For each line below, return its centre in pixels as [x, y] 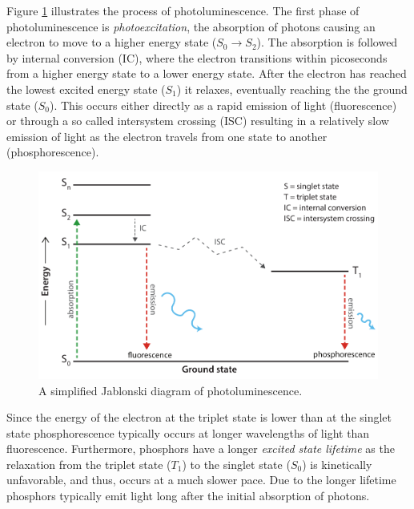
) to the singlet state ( [236, 464]
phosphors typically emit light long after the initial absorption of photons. [188, 496]
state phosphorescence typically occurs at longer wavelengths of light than [188, 432]
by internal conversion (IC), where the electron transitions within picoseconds [197, 57]
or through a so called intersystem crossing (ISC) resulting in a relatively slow [198, 121]
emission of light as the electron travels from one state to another [167, 136]
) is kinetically [337, 464]
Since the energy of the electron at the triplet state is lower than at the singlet [199, 417]
